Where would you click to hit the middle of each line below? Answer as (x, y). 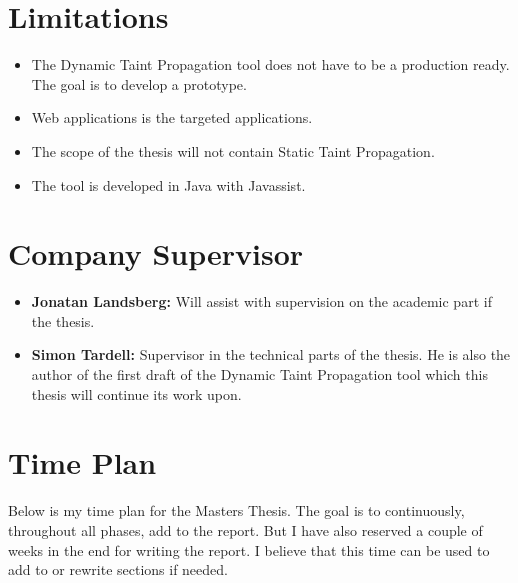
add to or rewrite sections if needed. (118, 569)
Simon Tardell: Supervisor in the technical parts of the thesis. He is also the (271, 354)
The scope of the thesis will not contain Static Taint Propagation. (233, 150)
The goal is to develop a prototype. (139, 83)
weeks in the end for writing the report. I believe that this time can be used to (249, 549)
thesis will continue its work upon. (136, 393)
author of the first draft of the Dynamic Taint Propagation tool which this (259, 374)
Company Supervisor (156, 253)
